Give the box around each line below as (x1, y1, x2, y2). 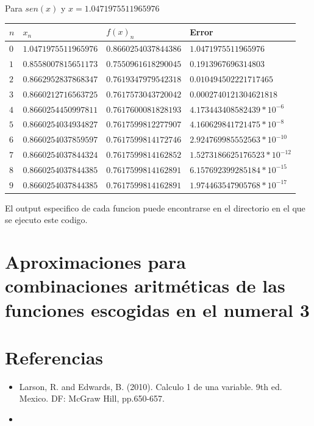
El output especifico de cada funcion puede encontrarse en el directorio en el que (5, 201, 305, 214)
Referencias (5, 344, 104, 369)
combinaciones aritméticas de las (5, 273, 285, 298)
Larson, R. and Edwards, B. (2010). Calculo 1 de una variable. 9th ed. (19, 380, 282, 392)
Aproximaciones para (5, 249, 186, 274)
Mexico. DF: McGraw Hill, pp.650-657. (19, 392, 165, 405)
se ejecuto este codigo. (5, 213, 88, 226)
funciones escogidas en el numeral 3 (5, 297, 310, 322)
